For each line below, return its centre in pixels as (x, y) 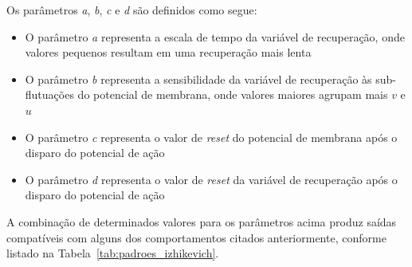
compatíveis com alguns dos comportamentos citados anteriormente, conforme (196, 237)
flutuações (49, 94)
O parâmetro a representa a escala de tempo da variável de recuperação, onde (215, 36)
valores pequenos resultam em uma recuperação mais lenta (168, 52)
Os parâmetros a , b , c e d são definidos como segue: (132, 10)
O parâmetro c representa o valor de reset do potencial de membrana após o (211, 137)
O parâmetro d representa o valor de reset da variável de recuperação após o (211, 179)
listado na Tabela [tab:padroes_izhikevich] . (113, 253)
